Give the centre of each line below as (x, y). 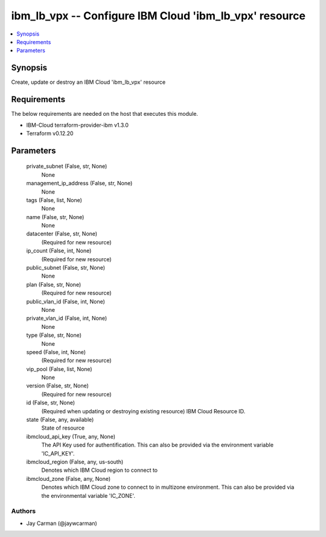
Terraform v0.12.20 (50, 133)
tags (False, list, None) (54, 200)
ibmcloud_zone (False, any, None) (69, 478)
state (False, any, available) (60, 420)
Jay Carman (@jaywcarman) (62, 523)
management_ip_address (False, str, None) (79, 183)
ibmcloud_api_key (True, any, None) (71, 436)
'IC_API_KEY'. (58, 453)
